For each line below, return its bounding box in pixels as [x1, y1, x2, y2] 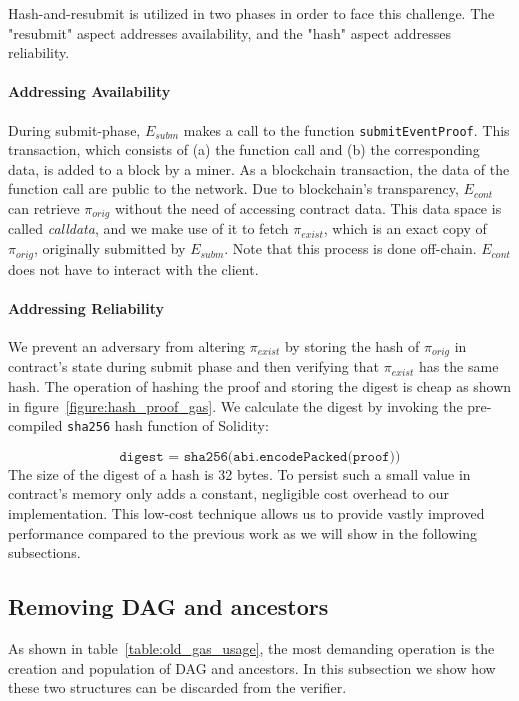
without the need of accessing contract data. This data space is [114, 198, 502, 219]
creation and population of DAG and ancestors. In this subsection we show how [8, 657, 496, 678]
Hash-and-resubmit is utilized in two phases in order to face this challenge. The [8, 3, 495, 23]
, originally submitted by [34, 238, 186, 259]
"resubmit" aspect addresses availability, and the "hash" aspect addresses [8, 22, 451, 43]
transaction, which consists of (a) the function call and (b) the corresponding [8, 139, 480, 160]
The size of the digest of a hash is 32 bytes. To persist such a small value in [8, 463, 471, 484]
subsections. [8, 542, 81, 563]
